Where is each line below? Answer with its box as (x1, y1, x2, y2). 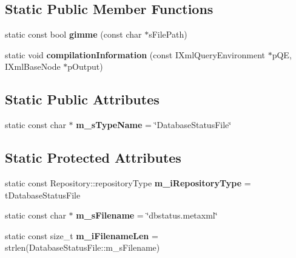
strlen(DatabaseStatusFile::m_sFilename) (5, 241, 160, 254)
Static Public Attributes (5, 90, 160, 109)
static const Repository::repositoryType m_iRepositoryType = (5, 176, 251, 189)
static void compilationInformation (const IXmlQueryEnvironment (5, 48, 265, 61)
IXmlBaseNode (5, 60, 61, 73)
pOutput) (67, 60, 103, 73)
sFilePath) (149, 28, 187, 41)
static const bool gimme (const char (5, 28, 142, 41)
